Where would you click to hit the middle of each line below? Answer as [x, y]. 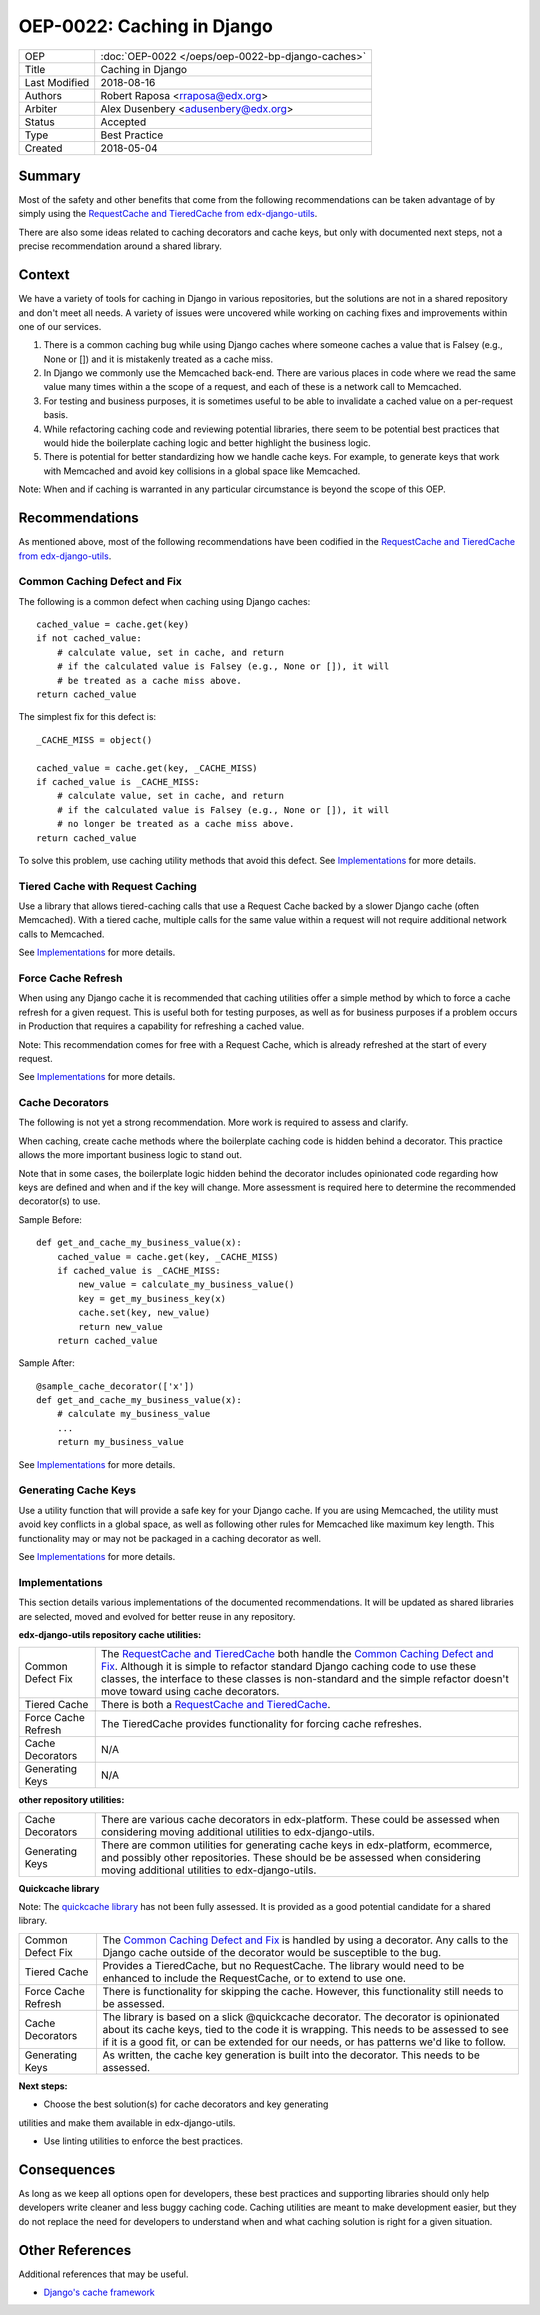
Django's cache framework [99, 2292]
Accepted [123, 122]
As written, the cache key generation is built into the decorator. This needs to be [291, 2055]
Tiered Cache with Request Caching [107, 886]
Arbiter [41, 108]
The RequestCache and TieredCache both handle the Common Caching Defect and [297, 1654]
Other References [75, 2250]
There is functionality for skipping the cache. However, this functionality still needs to [303, 1991]
